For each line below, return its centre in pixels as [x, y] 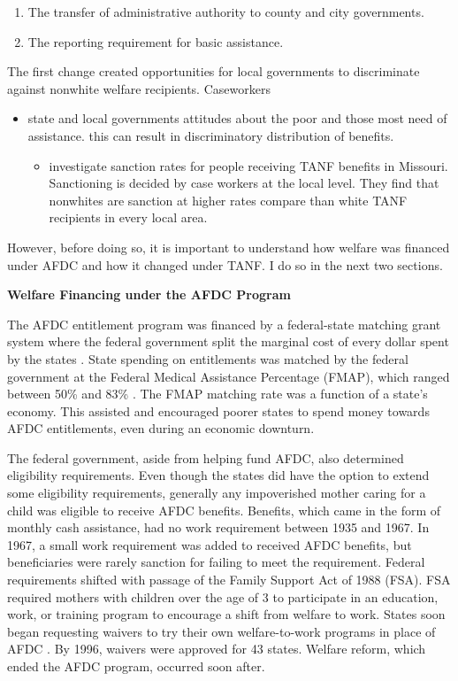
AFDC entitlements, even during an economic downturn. [161, 428]
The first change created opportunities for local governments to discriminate [214, 71]
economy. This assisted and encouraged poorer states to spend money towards [218, 410]
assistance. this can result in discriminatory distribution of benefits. [211, 135]
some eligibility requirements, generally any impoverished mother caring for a [217, 493]
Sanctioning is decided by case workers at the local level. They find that [244, 183]
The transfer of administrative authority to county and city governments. [226, 12]
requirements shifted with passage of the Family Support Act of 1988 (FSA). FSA [229, 580]
